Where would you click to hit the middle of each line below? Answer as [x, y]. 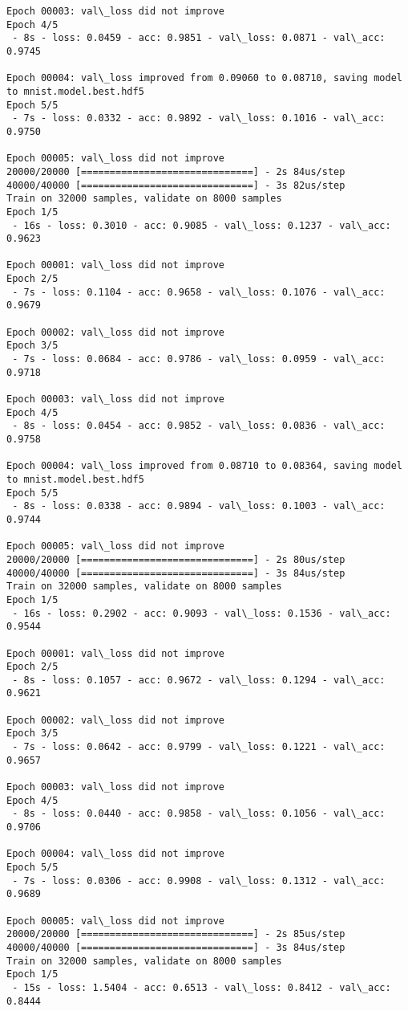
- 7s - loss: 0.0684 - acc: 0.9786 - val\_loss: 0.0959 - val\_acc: [199, 359]
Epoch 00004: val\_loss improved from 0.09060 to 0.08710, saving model [204, 78]
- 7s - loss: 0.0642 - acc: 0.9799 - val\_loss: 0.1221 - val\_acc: [199, 747]
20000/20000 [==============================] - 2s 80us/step [176, 559]
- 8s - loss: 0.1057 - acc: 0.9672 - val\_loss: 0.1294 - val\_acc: [199, 680]
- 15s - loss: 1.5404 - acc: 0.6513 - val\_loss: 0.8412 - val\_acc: [202, 987]
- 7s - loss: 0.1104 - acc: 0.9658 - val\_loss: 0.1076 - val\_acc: [199, 292]
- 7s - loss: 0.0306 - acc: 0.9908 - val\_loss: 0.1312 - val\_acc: [199, 881]
